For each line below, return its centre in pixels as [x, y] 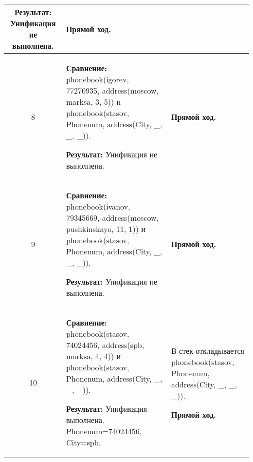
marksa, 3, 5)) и [93, 102]
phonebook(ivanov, [98, 206]
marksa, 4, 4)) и [93, 356]
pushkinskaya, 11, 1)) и [106, 229]
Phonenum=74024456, [104, 431]
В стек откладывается [208, 350]
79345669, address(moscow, [112, 218]
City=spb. [83, 442]
